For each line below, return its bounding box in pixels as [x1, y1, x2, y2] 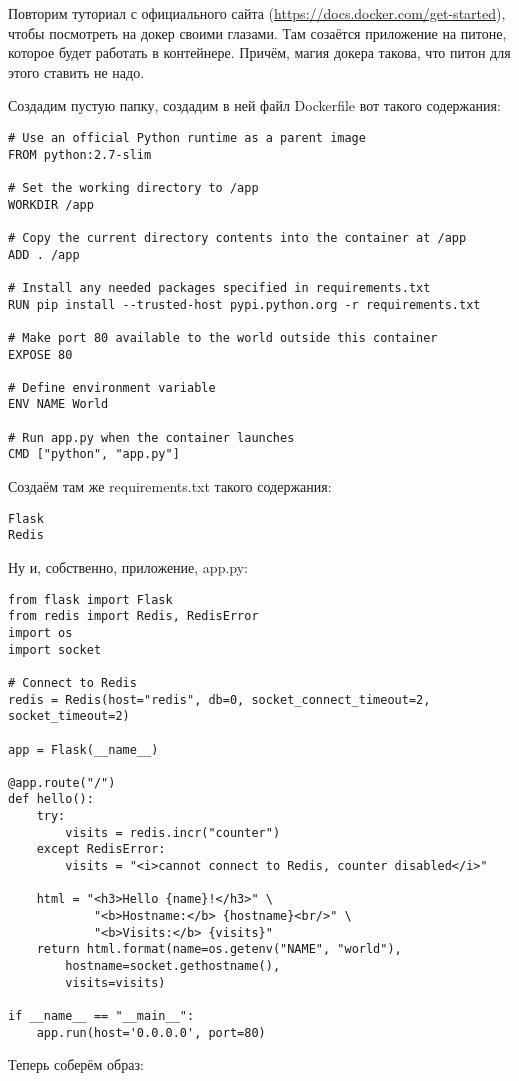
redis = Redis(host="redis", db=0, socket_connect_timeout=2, [8, 692, 431, 707]
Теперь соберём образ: [8, 1054, 144, 1075]
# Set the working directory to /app [8, 180, 259, 195]
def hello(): [8, 792, 94, 807]
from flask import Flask [8, 592, 173, 607]
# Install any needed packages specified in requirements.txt [8, 280, 431, 295]
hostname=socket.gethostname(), [65, 959, 281, 974]
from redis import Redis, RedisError [8, 609, 259, 624]
